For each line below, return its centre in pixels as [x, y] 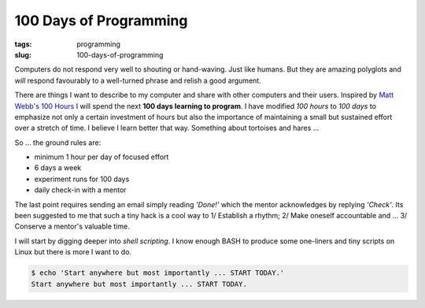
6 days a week [58, 168]
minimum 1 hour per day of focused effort [102, 157]
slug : [23, 54]
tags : [23, 44]
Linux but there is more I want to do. [73, 252]
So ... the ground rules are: [58, 143]
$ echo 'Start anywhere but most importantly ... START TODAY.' [158, 273]
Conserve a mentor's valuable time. [72, 226]
